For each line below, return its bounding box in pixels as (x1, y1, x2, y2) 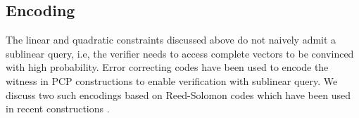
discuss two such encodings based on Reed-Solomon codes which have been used (6, 87, 351, 102)
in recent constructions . (6, 101, 110, 116)
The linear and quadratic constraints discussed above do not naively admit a (6, 32, 336, 47)
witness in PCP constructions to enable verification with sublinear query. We (6, 73, 338, 88)
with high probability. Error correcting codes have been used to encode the (6, 60, 329, 74)
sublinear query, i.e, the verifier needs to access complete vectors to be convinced (6, 46, 354, 60)
